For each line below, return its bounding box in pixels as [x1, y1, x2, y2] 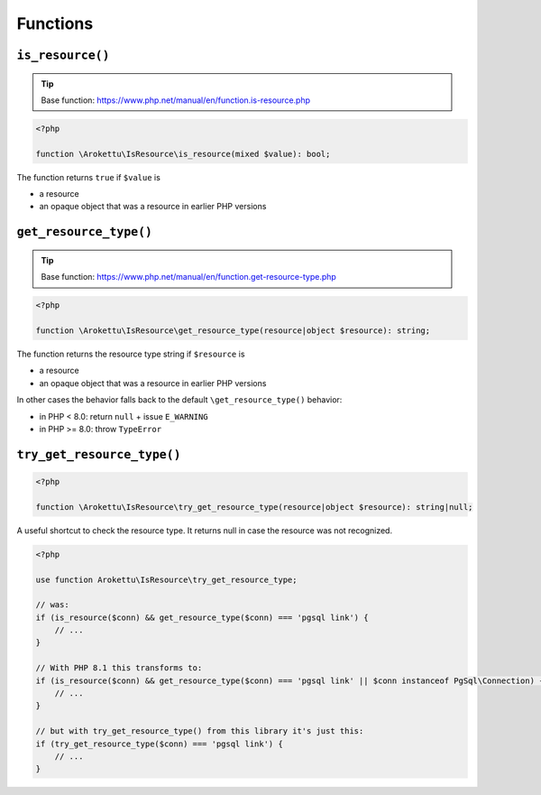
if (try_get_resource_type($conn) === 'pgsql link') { [35, 738, 283, 749]
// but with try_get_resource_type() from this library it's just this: [35, 726, 364, 736]
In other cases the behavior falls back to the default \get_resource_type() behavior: [16, 394, 343, 405]
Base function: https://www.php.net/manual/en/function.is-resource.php [41, 95, 311, 106]
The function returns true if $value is [16, 171, 161, 182]
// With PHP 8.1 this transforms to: [35, 663, 203, 673]
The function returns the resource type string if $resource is [16, 348, 245, 360]
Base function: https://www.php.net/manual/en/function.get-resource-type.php [41, 272, 337, 282]
